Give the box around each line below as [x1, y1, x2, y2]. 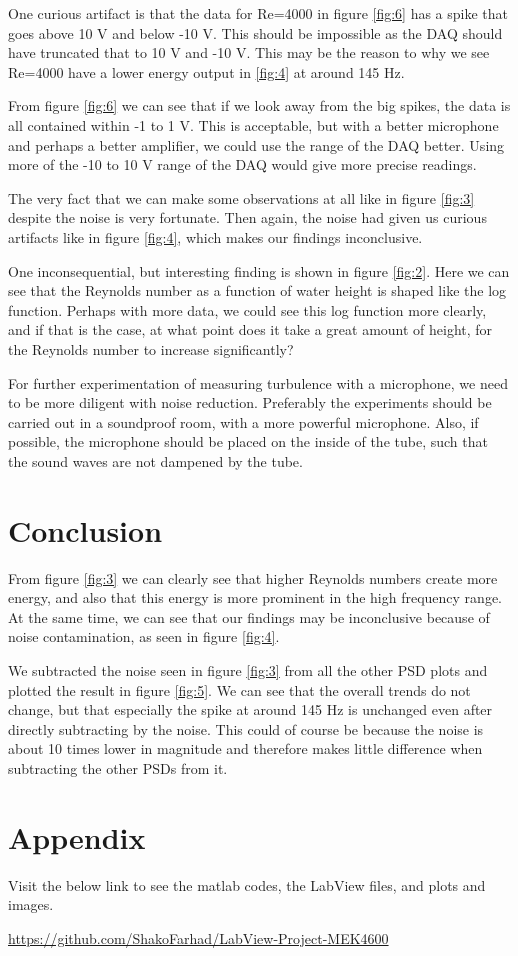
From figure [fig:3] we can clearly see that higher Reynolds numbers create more [8, 567, 498, 588]
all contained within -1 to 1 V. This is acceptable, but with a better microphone [8, 114, 499, 135]
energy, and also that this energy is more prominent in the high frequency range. [8, 587, 502, 608]
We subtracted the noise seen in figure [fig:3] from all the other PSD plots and [8, 659, 488, 680]
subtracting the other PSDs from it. [8, 757, 228, 778]
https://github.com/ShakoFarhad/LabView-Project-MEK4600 [8, 927, 389, 948]
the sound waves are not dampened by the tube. [8, 450, 303, 471]
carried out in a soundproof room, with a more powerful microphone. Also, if [8, 411, 479, 432]
